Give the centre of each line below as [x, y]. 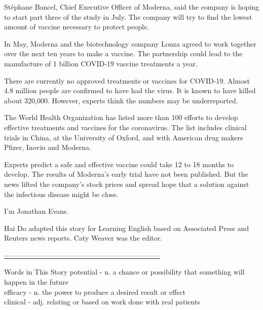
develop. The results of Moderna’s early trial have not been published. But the [126, 174]
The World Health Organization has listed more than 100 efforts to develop [121, 117]
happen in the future [36, 282]
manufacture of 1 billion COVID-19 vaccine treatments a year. [101, 63]
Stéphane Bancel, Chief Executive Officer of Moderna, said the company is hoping [132, 7]
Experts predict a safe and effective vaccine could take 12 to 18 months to [119, 164]
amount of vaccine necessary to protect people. [77, 27]
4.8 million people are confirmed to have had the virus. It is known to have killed [130, 90]
